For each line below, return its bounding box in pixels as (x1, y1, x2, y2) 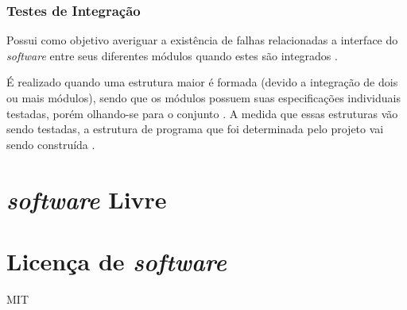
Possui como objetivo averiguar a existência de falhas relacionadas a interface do (6, 32, 398, 48)
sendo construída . (6, 136, 95, 152)
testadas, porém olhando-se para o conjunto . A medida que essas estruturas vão (6, 105, 398, 121)
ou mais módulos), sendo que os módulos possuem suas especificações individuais (6, 90, 401, 105)
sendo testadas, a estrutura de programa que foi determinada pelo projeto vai (6, 121, 384, 137)
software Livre (6, 182, 167, 216)
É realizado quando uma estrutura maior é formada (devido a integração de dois (6, 74, 398, 90)
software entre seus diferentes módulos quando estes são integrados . (6, 47, 338, 63)
